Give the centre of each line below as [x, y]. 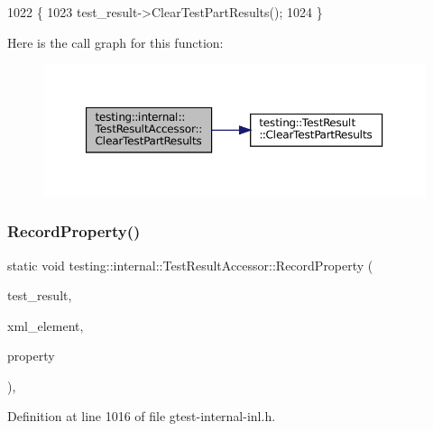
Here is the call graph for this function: [115, 42]
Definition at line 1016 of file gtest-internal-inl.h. [142, 416]
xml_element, [46, 325]
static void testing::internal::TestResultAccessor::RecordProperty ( [190, 265]
